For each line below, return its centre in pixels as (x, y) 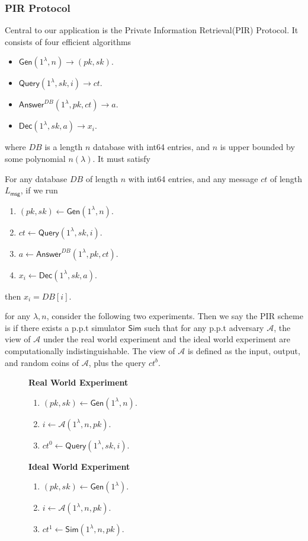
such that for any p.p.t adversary (204, 327)
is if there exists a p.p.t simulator (65, 327)
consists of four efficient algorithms (68, 41)
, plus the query (117, 362)
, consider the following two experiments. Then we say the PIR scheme (175, 316)
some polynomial (35, 158)
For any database (36, 178)
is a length (64, 147)
